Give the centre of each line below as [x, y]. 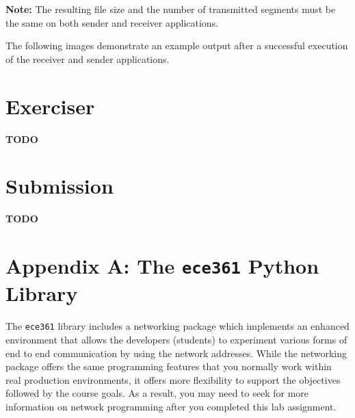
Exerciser [50, 106]
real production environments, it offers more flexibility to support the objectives [173, 379]
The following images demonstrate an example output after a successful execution [177, 45]
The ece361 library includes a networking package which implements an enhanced [177, 326]
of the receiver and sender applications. [88, 58]
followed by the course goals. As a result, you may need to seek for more [157, 393]
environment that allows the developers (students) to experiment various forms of [176, 339]
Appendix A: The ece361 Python [162, 265]
